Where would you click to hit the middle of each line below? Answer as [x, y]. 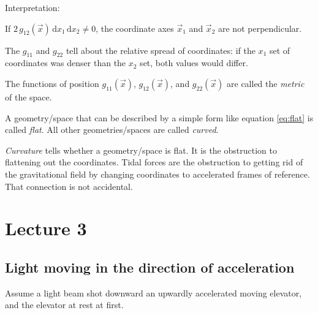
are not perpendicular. [260, 28]
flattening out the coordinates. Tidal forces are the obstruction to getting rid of [154, 162]
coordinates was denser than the [66, 63]
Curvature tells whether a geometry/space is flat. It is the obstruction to [141, 150]
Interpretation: [32, 7]
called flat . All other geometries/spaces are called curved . [112, 130]
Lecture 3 [46, 228]
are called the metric [266, 83]
